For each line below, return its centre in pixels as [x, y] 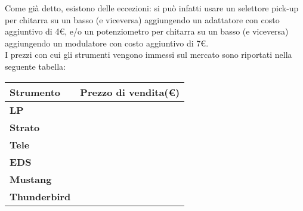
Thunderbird [40, 196]
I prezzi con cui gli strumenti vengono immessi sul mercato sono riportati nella [149, 55]
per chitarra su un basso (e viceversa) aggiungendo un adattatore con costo [142, 19]
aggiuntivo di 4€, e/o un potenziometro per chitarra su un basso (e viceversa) [147, 31]
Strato [25, 127]
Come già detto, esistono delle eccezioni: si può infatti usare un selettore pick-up [152, 8]
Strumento [35, 92]
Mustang [31, 179]
